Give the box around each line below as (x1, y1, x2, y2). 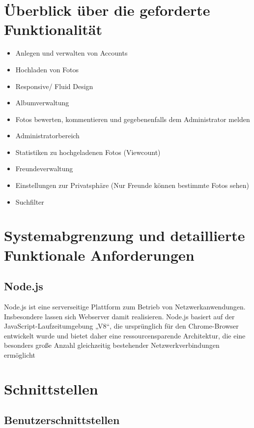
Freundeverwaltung (15, 163, 73, 174)
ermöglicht (4, 349, 35, 360)
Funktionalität (4, 19, 103, 39)
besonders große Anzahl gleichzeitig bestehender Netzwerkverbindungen (4, 340, 220, 350)
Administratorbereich (15, 130, 80, 141)
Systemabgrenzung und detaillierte (4, 225, 245, 245)
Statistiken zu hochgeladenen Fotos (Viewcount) (15, 147, 161, 157)
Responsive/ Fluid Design (15, 81, 93, 91)
